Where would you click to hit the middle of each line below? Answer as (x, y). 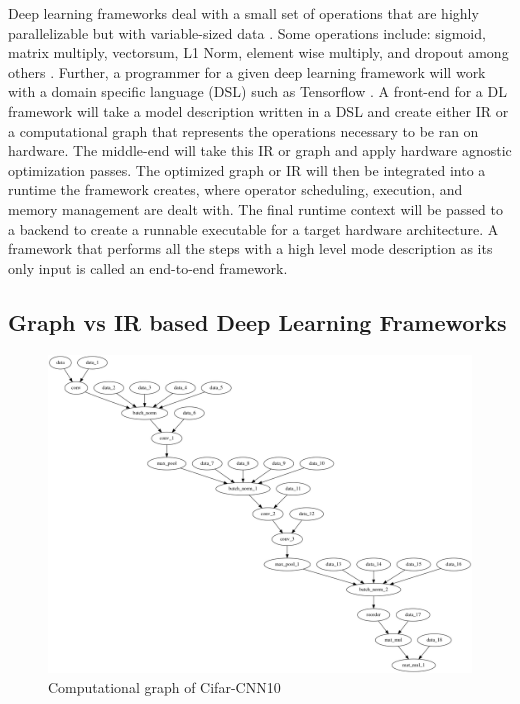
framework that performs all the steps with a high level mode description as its (250, 248)
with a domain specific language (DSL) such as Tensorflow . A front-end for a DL (257, 91)
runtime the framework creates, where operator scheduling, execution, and (235, 189)
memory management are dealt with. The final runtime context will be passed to (255, 208)
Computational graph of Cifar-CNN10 (164, 686)
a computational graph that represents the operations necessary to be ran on (243, 130)
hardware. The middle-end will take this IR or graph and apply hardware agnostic (260, 150)
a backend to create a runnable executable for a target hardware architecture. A (253, 228)
